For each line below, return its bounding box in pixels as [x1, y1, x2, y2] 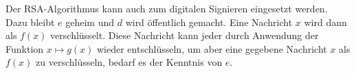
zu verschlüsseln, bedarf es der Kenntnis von [36, 55, 223, 69]
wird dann [304, 14, 347, 29]
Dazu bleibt [5, 14, 55, 29]
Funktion [5, 41, 44, 56]
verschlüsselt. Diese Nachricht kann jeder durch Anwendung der [50, 28, 319, 42]
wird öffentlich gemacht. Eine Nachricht [125, 14, 293, 29]
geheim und [65, 14, 115, 29]
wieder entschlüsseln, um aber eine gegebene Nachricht [97, 41, 327, 56]
